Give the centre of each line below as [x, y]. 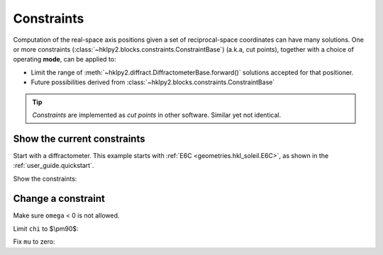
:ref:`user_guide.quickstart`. [54, 166]
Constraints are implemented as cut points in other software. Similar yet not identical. [157, 115]
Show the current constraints [79, 138]
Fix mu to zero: [34, 242]
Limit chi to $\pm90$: [46, 228]
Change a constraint [59, 199]
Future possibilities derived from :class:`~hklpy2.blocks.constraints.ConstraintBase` [153, 82]
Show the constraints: [45, 178]
